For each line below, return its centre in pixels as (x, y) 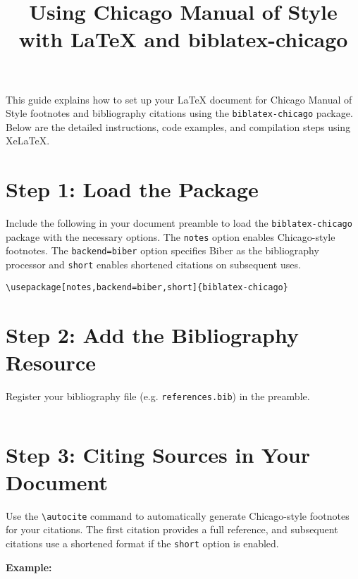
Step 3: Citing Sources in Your (158, 454)
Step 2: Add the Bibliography (152, 334)
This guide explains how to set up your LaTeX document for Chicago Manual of (179, 99)
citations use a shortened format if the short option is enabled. (142, 543)
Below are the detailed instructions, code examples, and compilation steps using (178, 126)
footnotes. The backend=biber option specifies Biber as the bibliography (162, 250)
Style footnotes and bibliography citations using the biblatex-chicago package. (179, 113)
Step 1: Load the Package (132, 189)
